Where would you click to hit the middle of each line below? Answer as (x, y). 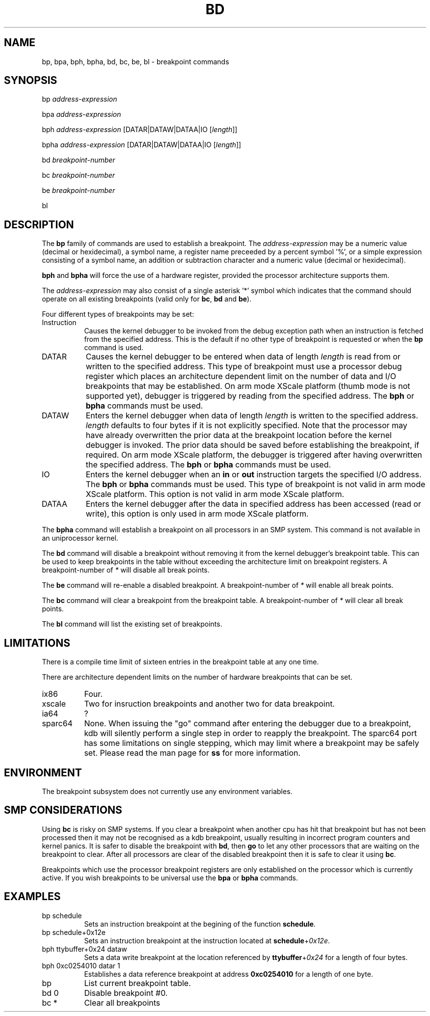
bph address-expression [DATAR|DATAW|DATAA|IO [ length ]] (140, 130)
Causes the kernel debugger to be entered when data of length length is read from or (243, 357)
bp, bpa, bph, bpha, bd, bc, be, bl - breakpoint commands (135, 61)
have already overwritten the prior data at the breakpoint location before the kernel (239, 435)
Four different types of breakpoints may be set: (118, 314)
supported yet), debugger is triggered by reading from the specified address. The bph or (250, 396)
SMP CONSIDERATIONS (63, 810)
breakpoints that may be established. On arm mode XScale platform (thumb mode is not (248, 386)
